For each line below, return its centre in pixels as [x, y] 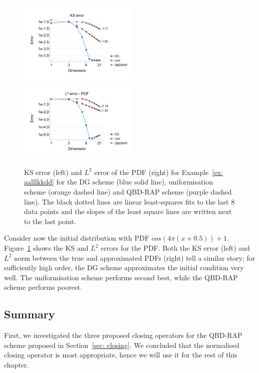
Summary [30, 314]
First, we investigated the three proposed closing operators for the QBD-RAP [123, 335]
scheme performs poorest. [43, 287]
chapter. [17, 364]
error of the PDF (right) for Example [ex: [159, 172]
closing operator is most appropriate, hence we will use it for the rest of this [121, 355]
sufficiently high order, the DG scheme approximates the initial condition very [124, 267]
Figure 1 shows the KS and [46, 248]
